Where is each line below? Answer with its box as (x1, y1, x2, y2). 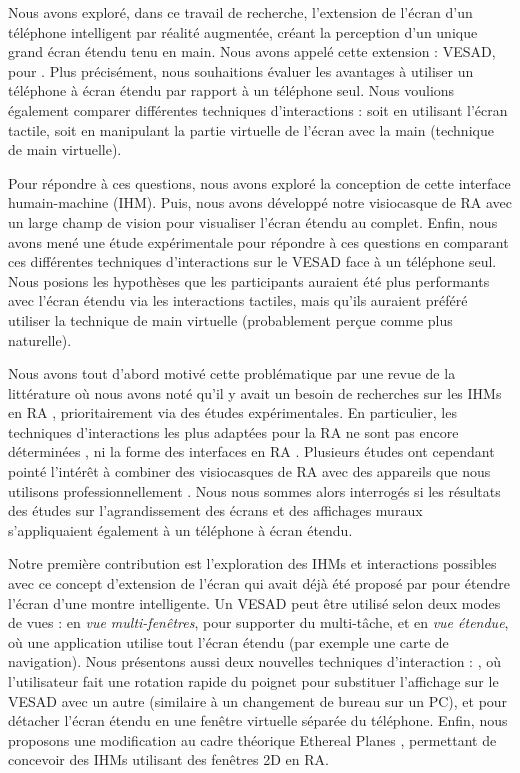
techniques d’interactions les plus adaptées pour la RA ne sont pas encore (8, 421, 459, 442)
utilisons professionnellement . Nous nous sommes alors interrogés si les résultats (8, 480, 501, 501)
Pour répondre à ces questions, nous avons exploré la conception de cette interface (8, 172, 511, 193)
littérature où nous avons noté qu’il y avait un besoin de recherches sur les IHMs (8, 382, 502, 403)
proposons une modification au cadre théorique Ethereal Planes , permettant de (8, 729, 497, 750)
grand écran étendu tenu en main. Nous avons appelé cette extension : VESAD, (8, 41, 496, 62)
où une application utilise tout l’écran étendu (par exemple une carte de (8, 631, 449, 652)
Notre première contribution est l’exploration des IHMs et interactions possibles (8, 553, 497, 574)
